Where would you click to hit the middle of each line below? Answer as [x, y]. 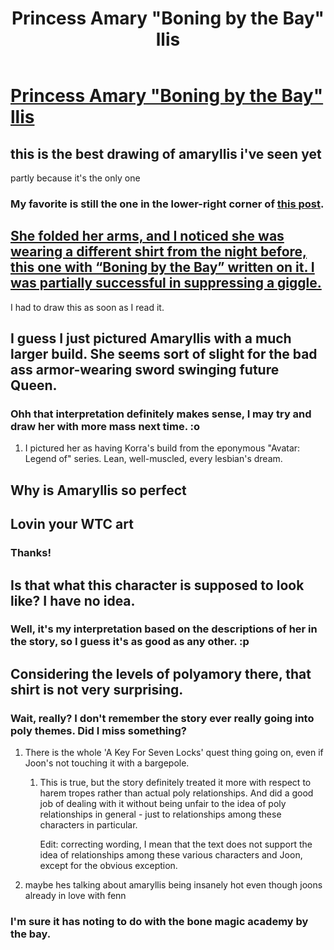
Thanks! [31, 553]
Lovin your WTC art [72, 524]
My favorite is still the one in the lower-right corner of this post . [167, 204]
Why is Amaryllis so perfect [98, 490]
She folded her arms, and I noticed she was [147, 236]
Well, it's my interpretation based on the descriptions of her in [164, 629]
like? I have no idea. [73, 600]
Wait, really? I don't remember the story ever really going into [162, 718]
